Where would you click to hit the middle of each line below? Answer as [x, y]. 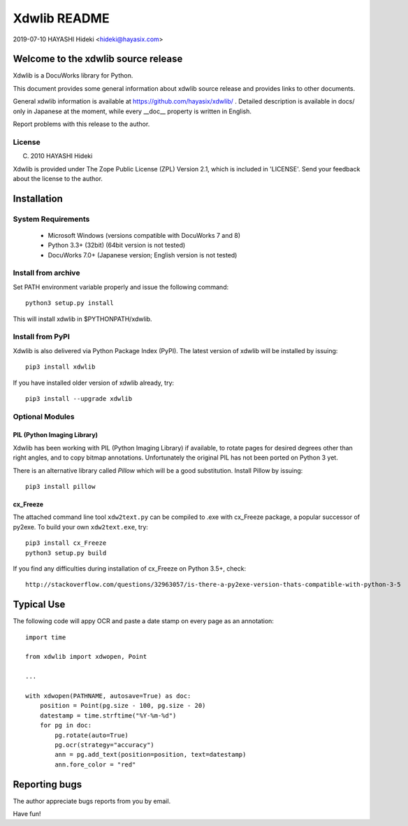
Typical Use [39, 605]
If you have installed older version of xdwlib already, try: [94, 383]
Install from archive [46, 273]
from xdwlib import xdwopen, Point [86, 657]
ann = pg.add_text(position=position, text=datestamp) [151, 755]
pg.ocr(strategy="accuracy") [105, 745]
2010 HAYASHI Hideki [61, 156]
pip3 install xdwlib [60, 367]
